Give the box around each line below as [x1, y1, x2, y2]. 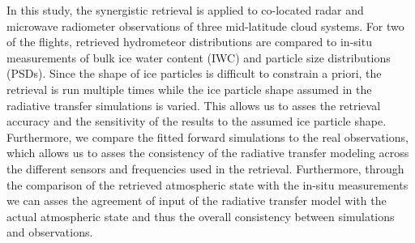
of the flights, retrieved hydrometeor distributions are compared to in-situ [6, 33, 372, 50]
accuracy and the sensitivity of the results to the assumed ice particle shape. [6, 113, 387, 130]
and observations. [6, 224, 93, 241]
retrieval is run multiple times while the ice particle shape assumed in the [6, 80, 372, 97]
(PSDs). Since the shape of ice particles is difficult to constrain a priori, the [6, 65, 382, 82]
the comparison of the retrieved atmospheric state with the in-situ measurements [6, 176, 409, 193]
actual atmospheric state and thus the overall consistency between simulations [6, 207, 395, 224]
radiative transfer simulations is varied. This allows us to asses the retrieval [6, 96, 381, 113]
